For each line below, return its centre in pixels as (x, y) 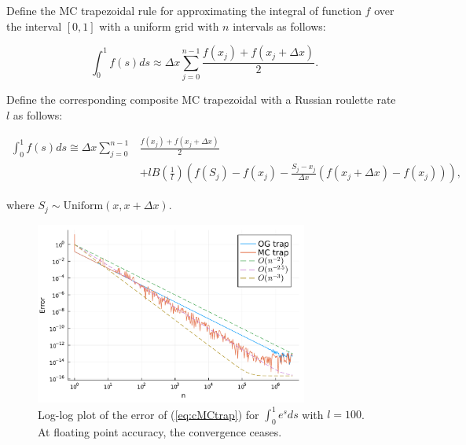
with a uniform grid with (159, 26)
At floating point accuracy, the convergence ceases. (160, 431)
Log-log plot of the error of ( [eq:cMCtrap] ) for (149, 414)
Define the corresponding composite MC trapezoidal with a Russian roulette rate (201, 99)
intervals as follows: (279, 26)
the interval (34, 26)
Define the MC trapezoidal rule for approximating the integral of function (184, 10)
